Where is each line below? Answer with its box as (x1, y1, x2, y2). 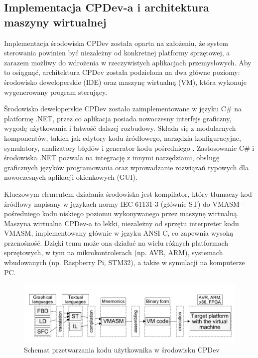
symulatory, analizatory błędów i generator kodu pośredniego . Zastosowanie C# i (4, 142, 255, 153)
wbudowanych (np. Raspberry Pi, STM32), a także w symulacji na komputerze (4, 257, 245, 268)
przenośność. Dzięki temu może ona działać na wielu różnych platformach (4, 237, 229, 248)
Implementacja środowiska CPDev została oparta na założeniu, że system (4, 37, 229, 48)
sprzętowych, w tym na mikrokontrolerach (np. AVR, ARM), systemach (4, 247, 223, 258)
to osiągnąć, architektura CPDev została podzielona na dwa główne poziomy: (4, 67, 240, 77)
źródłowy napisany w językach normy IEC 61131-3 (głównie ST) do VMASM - (4, 198, 245, 209)
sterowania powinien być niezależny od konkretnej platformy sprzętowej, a (4, 47, 230, 58)
